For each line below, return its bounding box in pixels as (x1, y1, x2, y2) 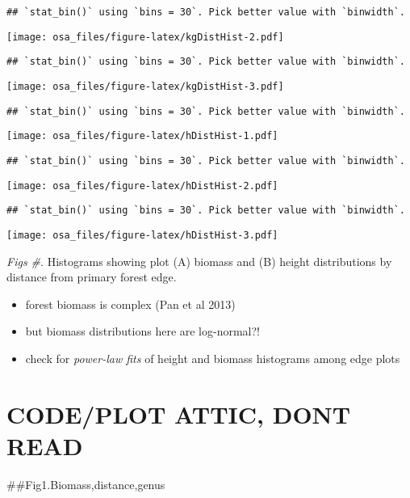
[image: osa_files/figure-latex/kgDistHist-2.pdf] (6, 31, 284, 43)
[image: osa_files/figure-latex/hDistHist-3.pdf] (6, 229, 278, 241)
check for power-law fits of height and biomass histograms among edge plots (25, 349, 400, 366)
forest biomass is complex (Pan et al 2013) (25, 295, 236, 312)
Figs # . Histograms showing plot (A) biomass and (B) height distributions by (6, 252, 392, 269)
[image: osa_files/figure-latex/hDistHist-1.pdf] (6, 130, 278, 142)
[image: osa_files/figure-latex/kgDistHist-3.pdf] (6, 80, 284, 92)
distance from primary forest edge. (6, 268, 177, 285)
